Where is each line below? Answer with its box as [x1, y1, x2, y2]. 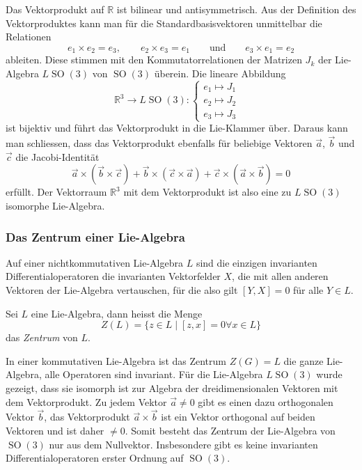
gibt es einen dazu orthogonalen [198, 394, 333, 409]
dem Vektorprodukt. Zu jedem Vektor [6, 394, 167, 409]
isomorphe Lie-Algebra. [6, 198, 105, 212]
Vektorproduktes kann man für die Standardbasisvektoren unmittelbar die [6, 15, 322, 30]
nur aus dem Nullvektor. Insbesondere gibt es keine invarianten [49, 437, 318, 451]
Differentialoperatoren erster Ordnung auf [6, 451, 184, 465]
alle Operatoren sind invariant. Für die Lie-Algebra [45, 367, 263, 382]
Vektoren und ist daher [6, 423, 104, 437]
